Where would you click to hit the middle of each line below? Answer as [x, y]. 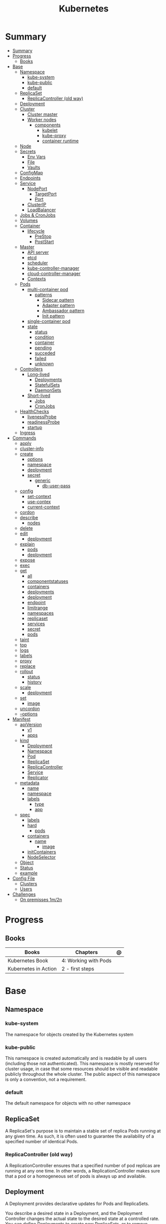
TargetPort [46, 194]
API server [38, 252]
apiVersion [31, 724]
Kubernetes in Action [32, 968]
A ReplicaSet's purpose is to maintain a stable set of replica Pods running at [83, 1131]
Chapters [86, 952]
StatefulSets [47, 385]
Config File [23, 878]
